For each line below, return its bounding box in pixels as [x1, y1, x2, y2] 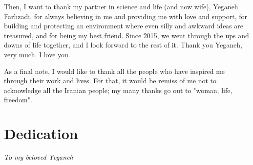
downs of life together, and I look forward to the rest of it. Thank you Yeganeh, [4, 40, 242, 50]
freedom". [4, 94, 32, 105]
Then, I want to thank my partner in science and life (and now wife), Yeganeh [4, 1, 238, 11]
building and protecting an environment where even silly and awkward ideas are [4, 21, 243, 31]
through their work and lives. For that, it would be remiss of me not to [4, 75, 217, 86]
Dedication [4, 123, 78, 143]
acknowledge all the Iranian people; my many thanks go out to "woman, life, [4, 85, 232, 95]
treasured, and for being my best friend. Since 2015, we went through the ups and [4, 30, 249, 40]
